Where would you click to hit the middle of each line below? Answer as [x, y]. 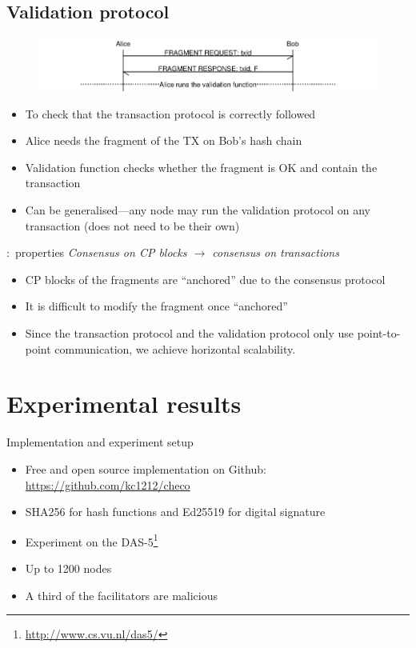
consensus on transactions [276, 252]
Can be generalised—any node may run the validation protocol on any [198, 210]
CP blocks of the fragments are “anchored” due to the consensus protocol [205, 279]
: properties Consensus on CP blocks [97, 252]
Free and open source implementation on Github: [146, 468]
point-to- [379, 333]
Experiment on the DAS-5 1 [92, 540]
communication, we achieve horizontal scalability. [175, 348]
